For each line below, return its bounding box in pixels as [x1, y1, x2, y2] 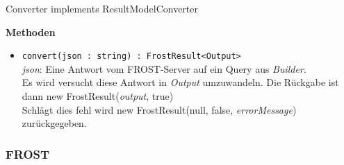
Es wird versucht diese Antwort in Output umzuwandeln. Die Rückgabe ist [22, 75, 339, 89]
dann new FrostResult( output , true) [22, 89, 174, 103]
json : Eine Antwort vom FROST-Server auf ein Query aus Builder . [22, 61, 306, 76]
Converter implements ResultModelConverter [6, 1, 198, 15]
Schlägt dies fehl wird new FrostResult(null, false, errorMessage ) [22, 102, 297, 116]
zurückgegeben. [22, 116, 87, 130]
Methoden [6, 24, 56, 39]
